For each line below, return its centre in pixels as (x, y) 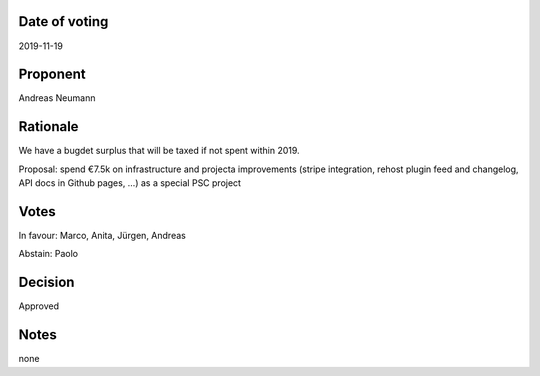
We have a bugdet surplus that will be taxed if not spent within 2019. (159, 151)
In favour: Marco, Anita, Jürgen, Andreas (102, 236)
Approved (39, 306)
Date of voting (63, 21)
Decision (46, 282)
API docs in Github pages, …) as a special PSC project (130, 183)
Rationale (48, 126)
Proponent (52, 74)
